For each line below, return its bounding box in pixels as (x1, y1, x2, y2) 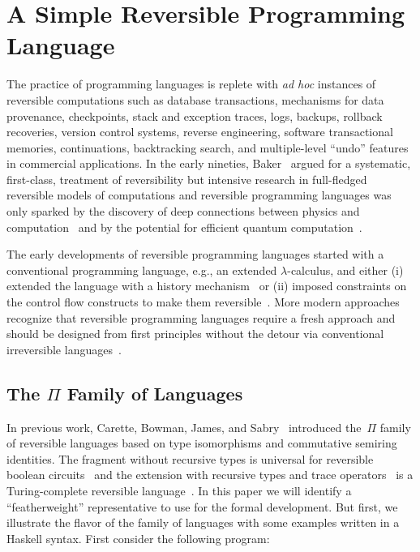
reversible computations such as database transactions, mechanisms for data (6, 91, 384, 108)
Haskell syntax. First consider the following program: (6, 529, 270, 546)
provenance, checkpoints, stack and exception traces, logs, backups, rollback (6, 107, 383, 124)
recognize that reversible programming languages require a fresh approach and (6, 309, 396, 326)
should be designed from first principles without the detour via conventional (6, 325, 384, 342)
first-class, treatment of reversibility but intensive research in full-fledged (6, 170, 367, 187)
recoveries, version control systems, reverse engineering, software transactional (6, 123, 393, 140)
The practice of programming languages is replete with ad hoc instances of (6, 75, 376, 92)
